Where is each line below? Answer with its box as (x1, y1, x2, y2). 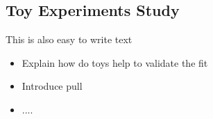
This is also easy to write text (6, 32, 133, 47)
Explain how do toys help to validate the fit (22, 55, 208, 70)
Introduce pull (22, 79, 83, 93)
